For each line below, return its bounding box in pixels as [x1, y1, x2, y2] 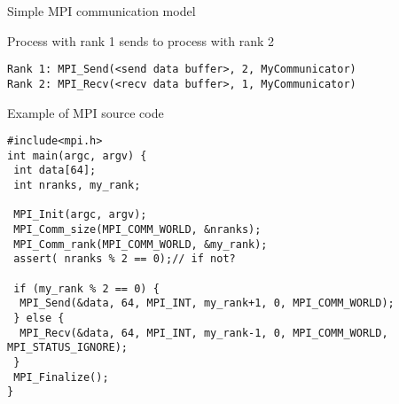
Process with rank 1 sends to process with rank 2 [7, 31, 275, 50]
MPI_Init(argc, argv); [13, 208, 147, 221]
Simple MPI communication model [7, 2, 196, 19]
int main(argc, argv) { [7, 149, 147, 162]
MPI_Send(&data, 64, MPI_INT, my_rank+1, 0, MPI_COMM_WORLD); [20, 297, 395, 310]
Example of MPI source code [7, 103, 164, 121]
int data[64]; [13, 164, 97, 177]
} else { [13, 311, 65, 324]
